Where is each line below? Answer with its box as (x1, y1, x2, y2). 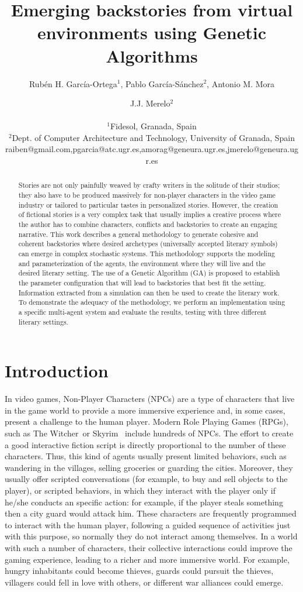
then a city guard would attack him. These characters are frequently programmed (5, 507, 297, 519)
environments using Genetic (37, 20, 267, 44)
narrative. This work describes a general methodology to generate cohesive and (18, 229, 259, 239)
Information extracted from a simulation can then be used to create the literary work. (18, 287, 280, 297)
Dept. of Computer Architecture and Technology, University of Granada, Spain (12, 131, 295, 143)
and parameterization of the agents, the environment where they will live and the (18, 258, 266, 268)
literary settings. (18, 316, 68, 326)
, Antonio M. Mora (207, 77, 275, 90)
